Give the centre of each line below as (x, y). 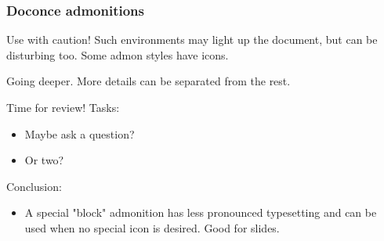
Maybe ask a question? (80, 133)
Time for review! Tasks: (63, 107)
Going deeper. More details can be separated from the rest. (149, 81)
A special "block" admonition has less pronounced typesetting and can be (201, 212)
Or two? (44, 160)
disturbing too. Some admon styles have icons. (118, 54)
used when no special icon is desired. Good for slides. (152, 227)
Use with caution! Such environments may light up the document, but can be (192, 40)
